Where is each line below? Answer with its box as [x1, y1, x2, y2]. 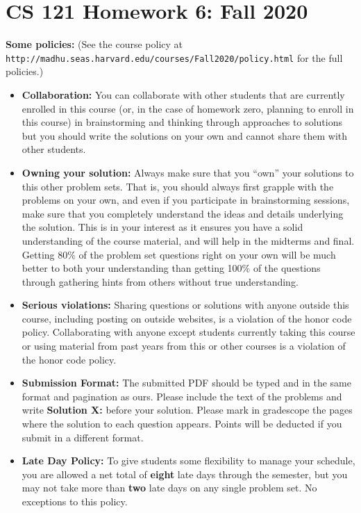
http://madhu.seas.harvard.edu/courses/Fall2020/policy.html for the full [6, 50, 343, 65]
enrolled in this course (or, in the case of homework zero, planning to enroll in [22, 101, 354, 115]
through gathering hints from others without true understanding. [22, 274, 299, 288]
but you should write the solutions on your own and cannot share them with [22, 128, 348, 142]
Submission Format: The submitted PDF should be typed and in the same [22, 375, 351, 390]
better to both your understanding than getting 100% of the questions [22, 261, 321, 275]
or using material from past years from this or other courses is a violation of [22, 339, 346, 353]
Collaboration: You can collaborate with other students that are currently [22, 87, 345, 101]
